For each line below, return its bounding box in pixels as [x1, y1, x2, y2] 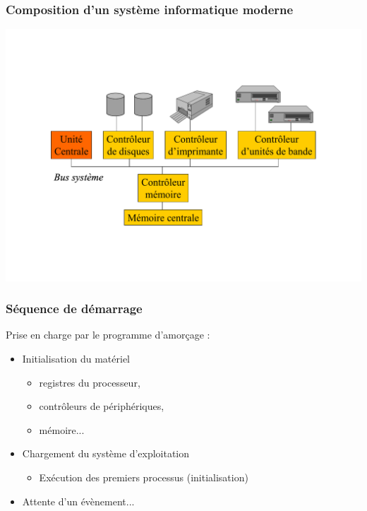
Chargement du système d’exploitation [22, 446, 190, 461]
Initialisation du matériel [22, 351, 130, 365]
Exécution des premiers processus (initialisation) [39, 469, 248, 484]
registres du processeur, [39, 375, 140, 389]
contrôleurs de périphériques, [39, 399, 164, 413]
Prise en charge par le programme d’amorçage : [6, 327, 210, 342]
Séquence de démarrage [6, 300, 143, 317]
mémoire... [39, 422, 85, 437]
